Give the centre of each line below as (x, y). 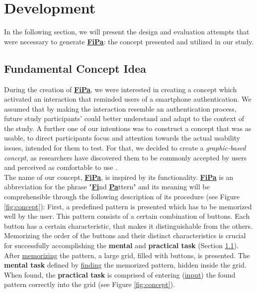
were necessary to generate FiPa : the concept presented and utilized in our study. (129, 41)
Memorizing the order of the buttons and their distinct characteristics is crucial (125, 235)
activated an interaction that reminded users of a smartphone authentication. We (128, 99)
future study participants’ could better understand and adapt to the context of (124, 118)
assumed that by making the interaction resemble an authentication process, (120, 108)
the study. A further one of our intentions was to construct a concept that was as (128, 128)
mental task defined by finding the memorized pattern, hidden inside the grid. (125, 265)
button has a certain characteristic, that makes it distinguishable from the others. (128, 225)
